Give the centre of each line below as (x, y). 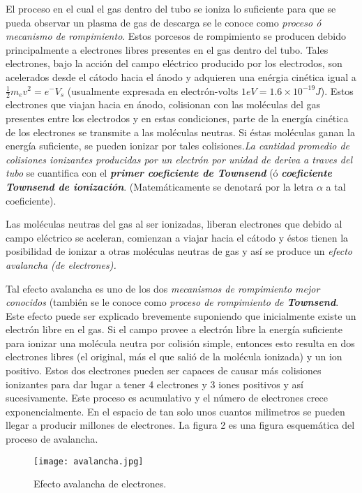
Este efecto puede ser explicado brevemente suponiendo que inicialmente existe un (181, 315)
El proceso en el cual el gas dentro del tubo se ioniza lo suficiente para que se (171, 8)
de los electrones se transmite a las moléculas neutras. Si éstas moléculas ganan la (180, 132)
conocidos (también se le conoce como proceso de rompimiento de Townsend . (172, 302)
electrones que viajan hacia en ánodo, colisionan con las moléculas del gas (163, 104)
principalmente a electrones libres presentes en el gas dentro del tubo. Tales (167, 49)
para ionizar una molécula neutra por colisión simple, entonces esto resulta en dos (180, 343)
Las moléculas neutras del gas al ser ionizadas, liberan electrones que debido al (174, 224)
